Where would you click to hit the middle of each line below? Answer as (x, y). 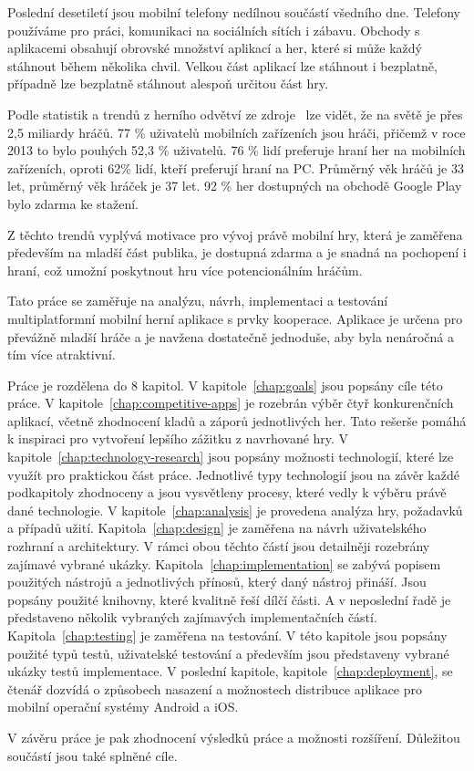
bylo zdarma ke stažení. (73, 203)
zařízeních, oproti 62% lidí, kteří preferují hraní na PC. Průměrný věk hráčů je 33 (236, 167)
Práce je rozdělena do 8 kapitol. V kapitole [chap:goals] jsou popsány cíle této (225, 385)
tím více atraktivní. (62, 354)
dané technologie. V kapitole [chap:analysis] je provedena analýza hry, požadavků (235, 510)
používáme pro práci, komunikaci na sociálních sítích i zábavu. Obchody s (214, 30)
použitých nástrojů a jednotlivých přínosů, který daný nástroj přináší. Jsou (217, 582)
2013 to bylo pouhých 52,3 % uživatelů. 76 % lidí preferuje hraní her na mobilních (237, 150)
